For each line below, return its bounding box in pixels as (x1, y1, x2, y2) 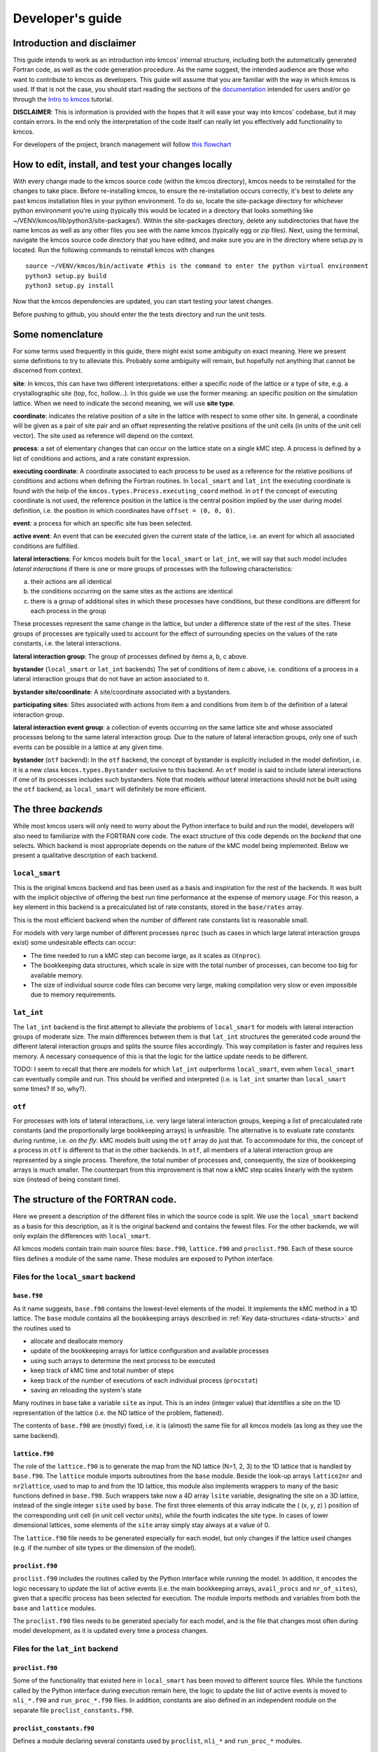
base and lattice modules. (13, 1603, 97, 1612)
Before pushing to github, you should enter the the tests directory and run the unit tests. (13, 310, 267, 318)
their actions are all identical (30, 577, 112, 585)
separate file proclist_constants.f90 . (13, 1706, 134, 1714)
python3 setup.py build (25, 272, 107, 280)
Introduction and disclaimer (13, 37, 136, 49)
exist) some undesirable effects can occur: (13, 938, 136, 947)
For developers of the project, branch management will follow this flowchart (13, 140, 232, 149)
